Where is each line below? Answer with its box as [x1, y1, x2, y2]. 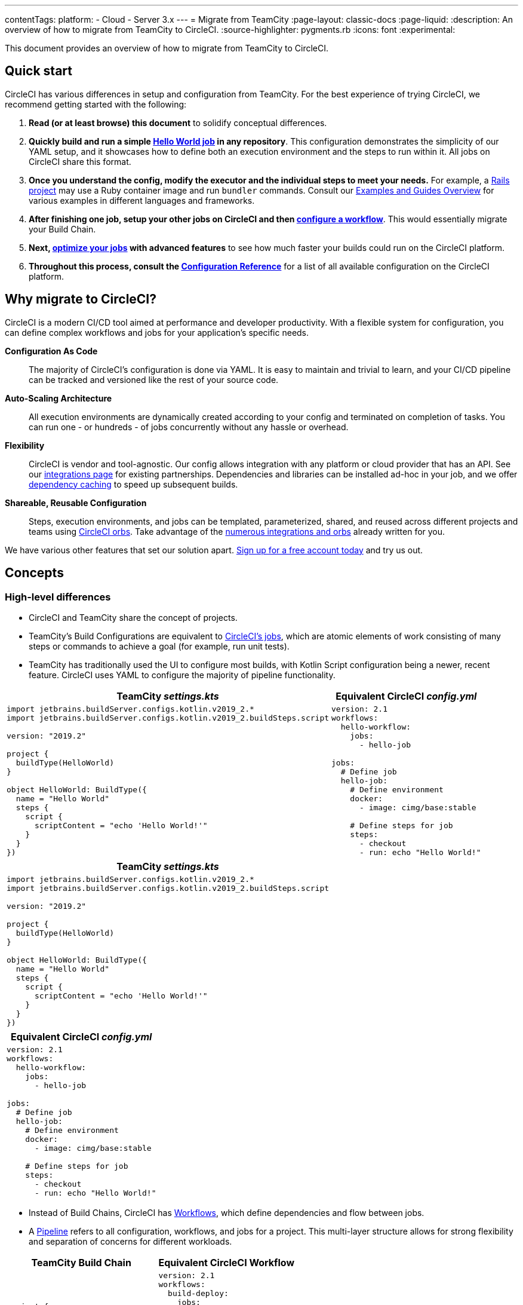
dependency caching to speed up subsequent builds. [29, 479, 238, 489]
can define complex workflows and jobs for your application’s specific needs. [5, 327, 309, 338]
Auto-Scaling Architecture [5, 393, 112, 403]
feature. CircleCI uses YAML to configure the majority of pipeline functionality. [29, 669, 336, 680]
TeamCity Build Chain [31, 1256, 131, 1269]
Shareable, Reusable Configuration [5, 497, 147, 508]
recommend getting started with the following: [5, 99, 187, 109]
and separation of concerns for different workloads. [29, 1236, 232, 1246]
